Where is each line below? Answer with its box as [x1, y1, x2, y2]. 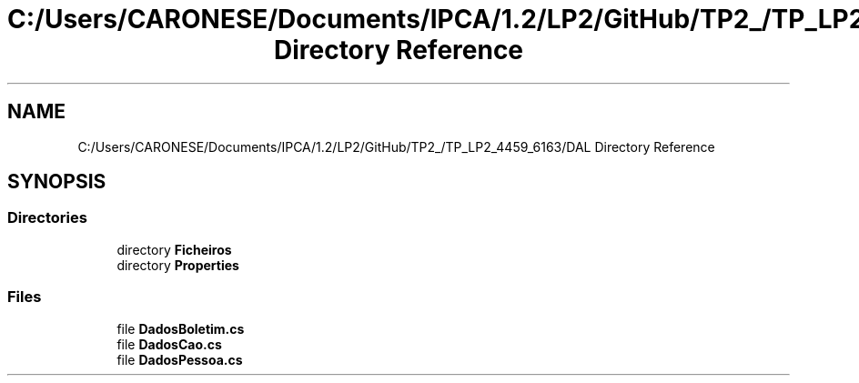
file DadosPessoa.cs [116, 351, 243, 368]
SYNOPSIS [7, 170, 106, 194]
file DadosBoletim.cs [116, 320, 245, 337]
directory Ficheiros [116, 241, 232, 257]
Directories [7, 208, 87, 227]
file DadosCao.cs [116, 336, 222, 352]
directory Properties [116, 257, 239, 273]
